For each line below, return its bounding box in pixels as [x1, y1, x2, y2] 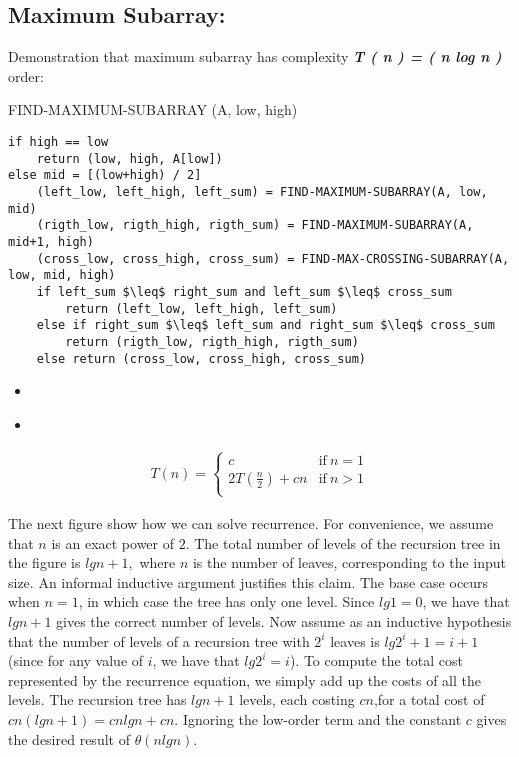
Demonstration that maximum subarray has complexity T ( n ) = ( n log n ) [8, 46, 502, 67]
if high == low [8, 134, 109, 149]
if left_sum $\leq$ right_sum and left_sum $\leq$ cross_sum [36, 284, 452, 299]
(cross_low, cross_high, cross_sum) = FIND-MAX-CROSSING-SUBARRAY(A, [36, 251, 510, 266]
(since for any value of [8, 650, 144, 671]
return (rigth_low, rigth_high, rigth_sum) [65, 334, 359, 349]
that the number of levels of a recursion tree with [8, 630, 310, 651]
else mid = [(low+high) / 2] [8, 168, 202, 183]
